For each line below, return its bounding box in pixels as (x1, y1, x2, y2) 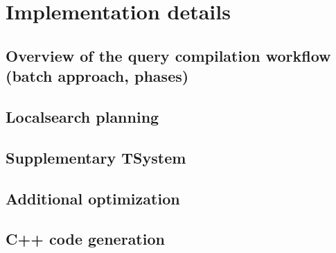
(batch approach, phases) (6, 65, 189, 87)
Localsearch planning (6, 105, 159, 127)
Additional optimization (6, 187, 180, 209)
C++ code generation (6, 228, 165, 250)
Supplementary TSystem (6, 146, 186, 168)
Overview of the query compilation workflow (6, 44, 331, 66)
